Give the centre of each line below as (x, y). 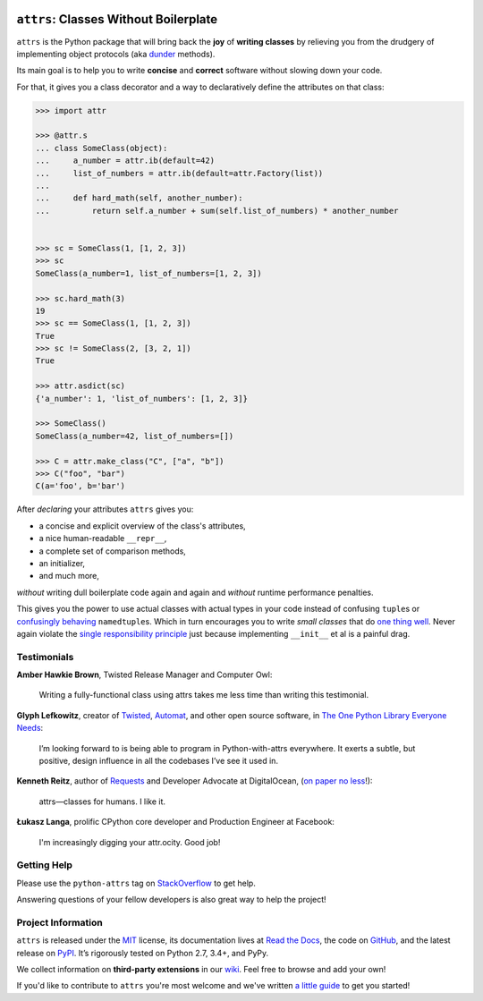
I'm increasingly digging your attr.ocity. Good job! (130, 842)
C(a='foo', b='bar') (80, 486)
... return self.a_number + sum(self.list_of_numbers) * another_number (217, 211)
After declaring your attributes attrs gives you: (105, 509)
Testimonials (45, 657)
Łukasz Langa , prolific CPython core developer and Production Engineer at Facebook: (176, 822)
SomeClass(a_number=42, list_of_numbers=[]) (135, 436)
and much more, (69, 576)
